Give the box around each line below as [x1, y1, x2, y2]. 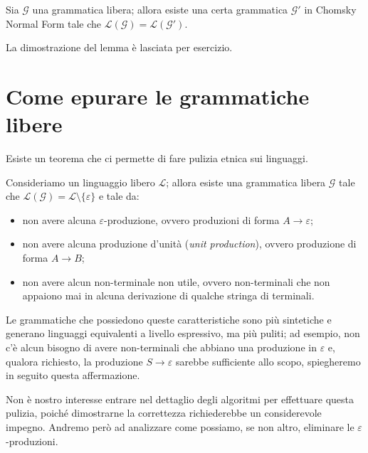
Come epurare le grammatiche [6, 81, 310, 110]
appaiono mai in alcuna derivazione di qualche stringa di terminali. [22, 288, 315, 303]
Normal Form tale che [6, 16, 102, 31]
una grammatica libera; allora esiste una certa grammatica [32, 2, 288, 16]
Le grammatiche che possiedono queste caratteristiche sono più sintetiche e [6, 311, 332, 326]
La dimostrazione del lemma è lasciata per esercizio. [6, 40, 233, 55]
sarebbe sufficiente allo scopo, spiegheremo [175, 353, 361, 368]
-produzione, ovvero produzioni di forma [104, 212, 280, 227]
